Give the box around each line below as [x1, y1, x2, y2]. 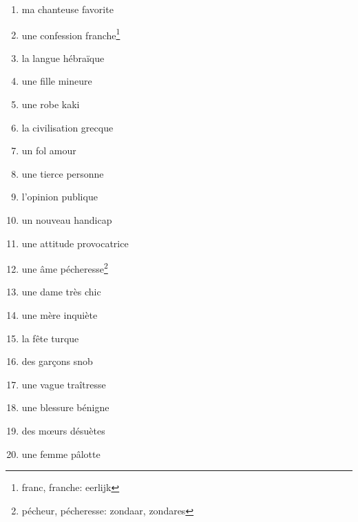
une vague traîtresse [21, 377, 106, 391]
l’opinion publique [21, 189, 98, 204]
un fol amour [21, 143, 76, 158]
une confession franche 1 [21, 25, 120, 42]
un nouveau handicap [21, 213, 112, 227]
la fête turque [21, 331, 79, 345]
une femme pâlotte [21, 446, 101, 461]
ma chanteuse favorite [21, 2, 114, 16]
